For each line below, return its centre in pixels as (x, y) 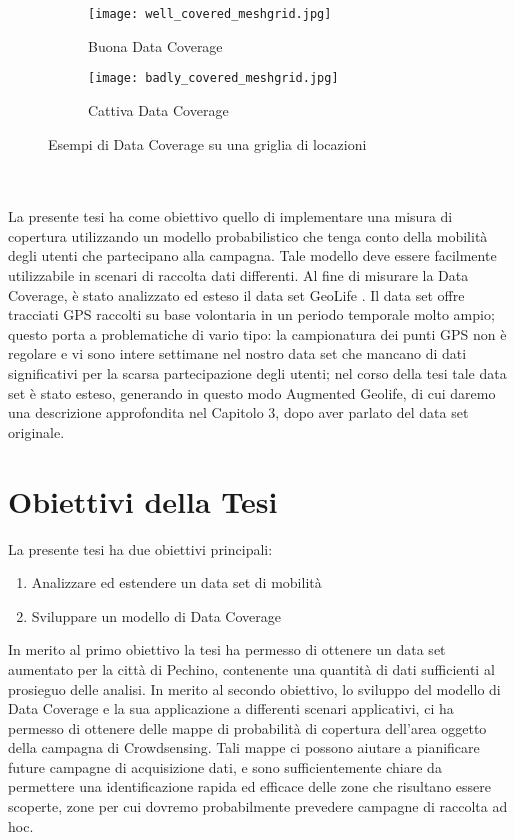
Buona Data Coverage (155, 45)
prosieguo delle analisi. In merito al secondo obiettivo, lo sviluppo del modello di (254, 688)
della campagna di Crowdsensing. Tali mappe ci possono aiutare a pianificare (244, 747)
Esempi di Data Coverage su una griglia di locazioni (207, 143)
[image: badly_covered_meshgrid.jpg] (213, 78)
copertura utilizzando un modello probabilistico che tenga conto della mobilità (248, 235)
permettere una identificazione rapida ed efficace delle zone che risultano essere (249, 786)
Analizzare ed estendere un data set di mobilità (176, 582)
